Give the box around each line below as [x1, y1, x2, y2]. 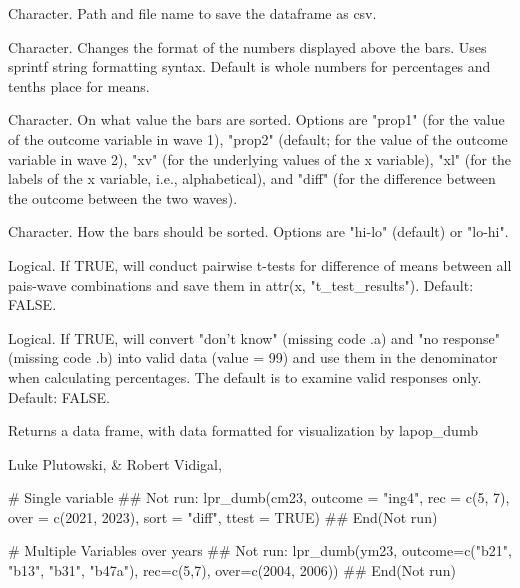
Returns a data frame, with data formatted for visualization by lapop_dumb [8, 420, 478, 441]
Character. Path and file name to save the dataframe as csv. [8, 3, 377, 23]
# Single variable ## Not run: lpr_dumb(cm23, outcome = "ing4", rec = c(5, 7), [8, 487, 510, 508]
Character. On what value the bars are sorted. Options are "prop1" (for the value [8, 109, 505, 130]
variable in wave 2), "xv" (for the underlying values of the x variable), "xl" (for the [8, 148, 512, 169]
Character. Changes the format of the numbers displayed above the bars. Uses [8, 36, 487, 57]
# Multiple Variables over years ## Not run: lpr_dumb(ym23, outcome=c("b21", [8, 540, 512, 561]
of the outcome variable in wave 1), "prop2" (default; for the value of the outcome [8, 128, 508, 149]
